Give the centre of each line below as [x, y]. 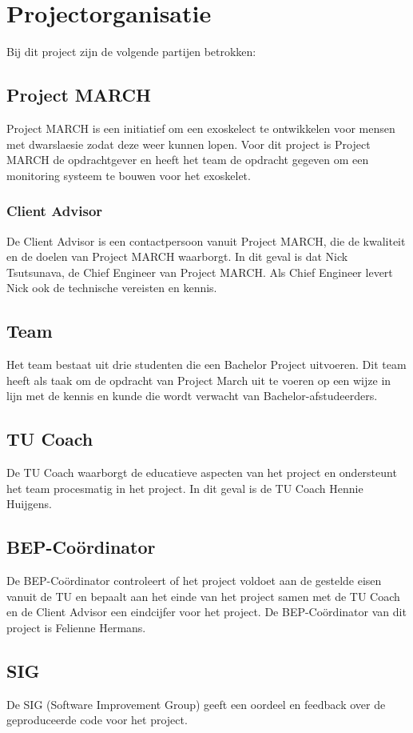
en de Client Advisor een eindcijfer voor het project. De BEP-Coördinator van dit [206, 612]
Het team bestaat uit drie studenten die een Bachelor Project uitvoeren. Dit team [206, 364]
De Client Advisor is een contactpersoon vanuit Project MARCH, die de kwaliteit [206, 240]
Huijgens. [29, 504]
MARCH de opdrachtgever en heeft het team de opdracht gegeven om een [188, 160]
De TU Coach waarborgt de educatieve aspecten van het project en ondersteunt [202, 473]
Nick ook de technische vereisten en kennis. [112, 288]
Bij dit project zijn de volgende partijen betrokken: [131, 52]
